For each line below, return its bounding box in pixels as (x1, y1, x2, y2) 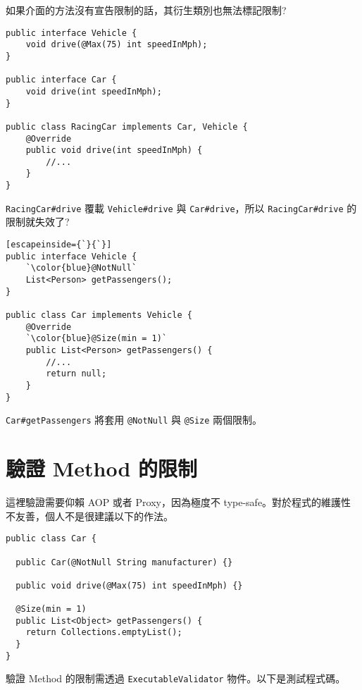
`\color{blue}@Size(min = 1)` (25, 333, 168, 344)
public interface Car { (6, 75, 117, 85)
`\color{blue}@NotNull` (25, 263, 137, 273)
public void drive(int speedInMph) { (25, 145, 203, 156)
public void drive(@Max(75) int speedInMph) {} (15, 580, 243, 591)
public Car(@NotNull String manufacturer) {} (15, 557, 233, 567)
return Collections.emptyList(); (25, 627, 182, 638)
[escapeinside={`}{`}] (6, 240, 112, 250)
